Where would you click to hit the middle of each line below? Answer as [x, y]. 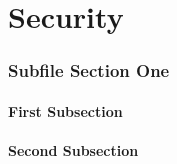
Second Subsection [73, 150]
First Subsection [65, 110]
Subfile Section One [89, 70]
